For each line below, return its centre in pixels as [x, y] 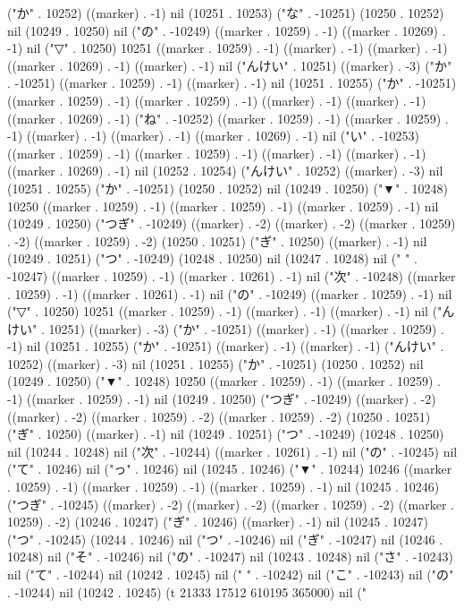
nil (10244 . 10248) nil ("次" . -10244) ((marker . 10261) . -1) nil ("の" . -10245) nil [232, 451]
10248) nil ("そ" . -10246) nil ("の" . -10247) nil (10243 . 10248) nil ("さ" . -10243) [230, 557]
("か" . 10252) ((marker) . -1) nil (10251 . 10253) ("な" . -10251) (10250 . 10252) [226, 13]
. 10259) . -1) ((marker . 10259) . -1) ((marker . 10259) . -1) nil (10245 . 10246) [224, 487]
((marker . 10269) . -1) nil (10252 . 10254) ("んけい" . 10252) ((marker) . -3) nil [225, 171]
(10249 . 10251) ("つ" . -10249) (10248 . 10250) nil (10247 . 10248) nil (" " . [212, 258]
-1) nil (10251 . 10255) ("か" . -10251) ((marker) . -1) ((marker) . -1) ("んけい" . [226, 346]
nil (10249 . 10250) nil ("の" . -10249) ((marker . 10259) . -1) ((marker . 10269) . [227, 30]
